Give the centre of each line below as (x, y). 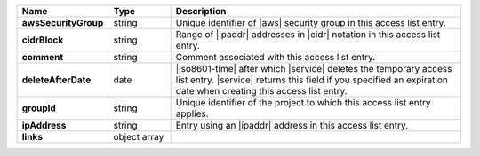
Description (201, 11)
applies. (192, 113)
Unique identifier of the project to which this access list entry (303, 102)
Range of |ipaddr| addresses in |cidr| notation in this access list (308, 34)
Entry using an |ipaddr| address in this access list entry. (292, 125)
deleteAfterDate (56, 80)
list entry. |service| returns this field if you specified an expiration (312, 80)
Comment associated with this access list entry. (276, 57)
